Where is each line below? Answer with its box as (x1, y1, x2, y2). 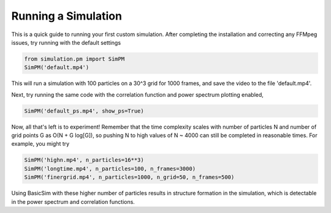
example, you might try (11, 140, 70, 148)
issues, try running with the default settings (11, 39, 121, 46)
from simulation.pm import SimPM (24, 55, 125, 62)
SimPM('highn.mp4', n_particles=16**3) (24, 157, 144, 163)
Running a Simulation (11, 9, 123, 23)
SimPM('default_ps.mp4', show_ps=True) (24, 107, 144, 114)
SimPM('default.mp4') (24, 64, 89, 71)
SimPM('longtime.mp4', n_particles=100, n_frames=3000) (24, 165, 196, 172)
